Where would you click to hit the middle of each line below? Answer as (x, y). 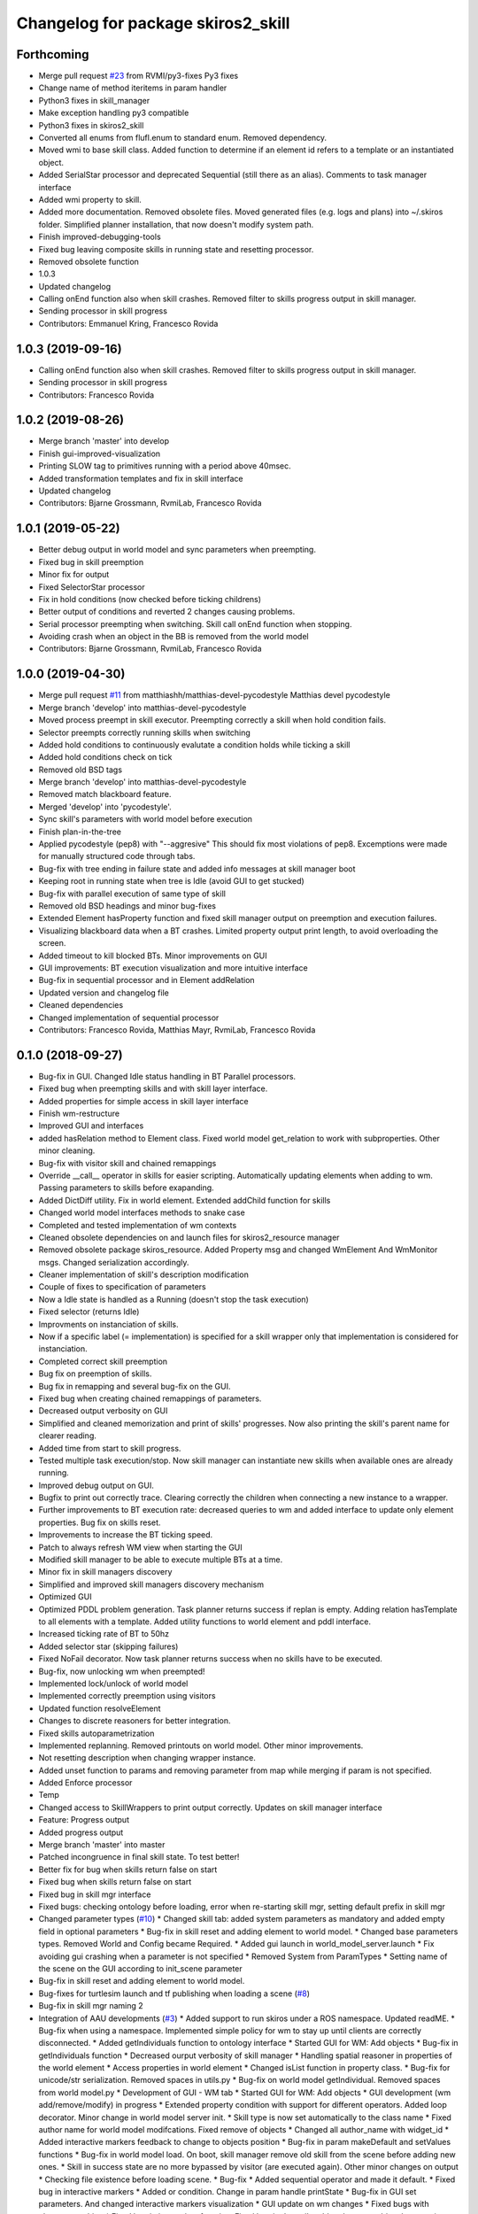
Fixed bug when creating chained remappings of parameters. (150, 1398)
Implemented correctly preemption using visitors (127, 1696)
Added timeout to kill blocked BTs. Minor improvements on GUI (153, 956)
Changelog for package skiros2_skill (153, 23)
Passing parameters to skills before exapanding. (126, 1188)
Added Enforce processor (85, 1783)
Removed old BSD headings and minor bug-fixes (127, 906)
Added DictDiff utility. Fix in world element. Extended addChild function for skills (185, 1200)
